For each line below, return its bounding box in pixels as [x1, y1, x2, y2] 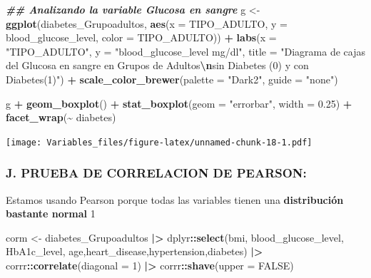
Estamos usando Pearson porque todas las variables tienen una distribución [6, 192, 344, 207]
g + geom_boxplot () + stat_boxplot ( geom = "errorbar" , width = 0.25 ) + [6, 96, 352, 110]
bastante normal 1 [6, 206, 96, 221]
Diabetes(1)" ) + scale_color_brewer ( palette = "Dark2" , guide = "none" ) [6, 71, 338, 86]
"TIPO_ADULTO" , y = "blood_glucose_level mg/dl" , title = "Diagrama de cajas [6, 43, 365, 58]
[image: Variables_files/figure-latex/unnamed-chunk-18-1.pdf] [6, 137, 312, 148]
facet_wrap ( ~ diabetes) [6, 110, 116, 125]
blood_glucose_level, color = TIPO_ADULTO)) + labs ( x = [6, 30, 277, 45]
